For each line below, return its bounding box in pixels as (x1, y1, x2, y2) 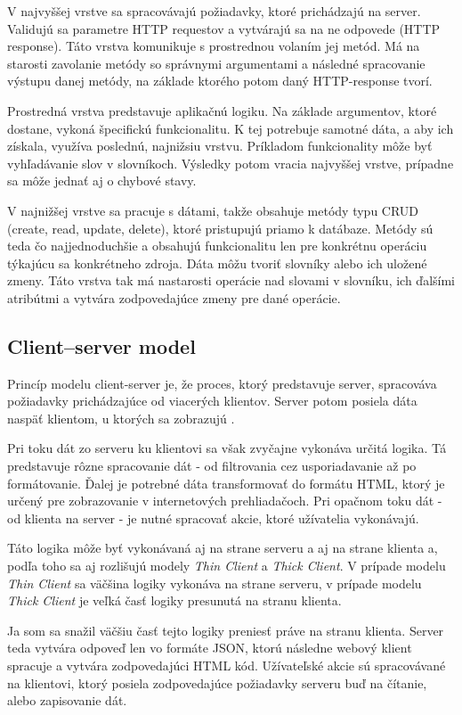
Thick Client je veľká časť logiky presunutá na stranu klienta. (7, 591, 342, 610)
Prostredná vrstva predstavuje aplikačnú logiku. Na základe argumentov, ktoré (7, 101, 437, 119)
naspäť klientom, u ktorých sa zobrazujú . (7, 408, 235, 427)
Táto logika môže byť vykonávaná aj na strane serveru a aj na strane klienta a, (7, 538, 438, 557)
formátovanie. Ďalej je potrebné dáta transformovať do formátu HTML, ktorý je (7, 473, 445, 492)
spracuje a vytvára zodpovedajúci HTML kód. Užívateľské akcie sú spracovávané (7, 656, 446, 675)
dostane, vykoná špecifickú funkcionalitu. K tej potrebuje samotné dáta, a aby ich (7, 119, 454, 137)
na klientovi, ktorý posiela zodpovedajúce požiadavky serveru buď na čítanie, (7, 673, 427, 692)
